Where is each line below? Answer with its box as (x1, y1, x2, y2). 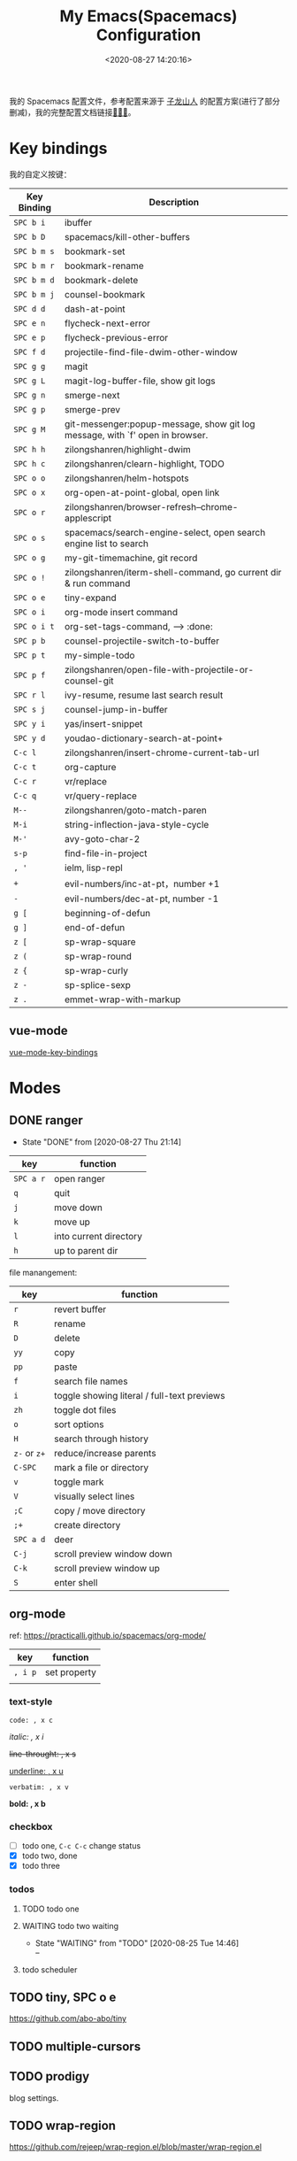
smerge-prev (65, 403, 121, 415)
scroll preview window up (54, 1562, 161, 1574)
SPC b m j (13, 289, 55, 299)
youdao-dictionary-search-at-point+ (65, 732, 224, 745)
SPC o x (13, 487, 46, 498)
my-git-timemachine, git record (65, 552, 198, 564)
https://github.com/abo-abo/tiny (9, 2013, 126, 2024)
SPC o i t (13, 621, 55, 631)
